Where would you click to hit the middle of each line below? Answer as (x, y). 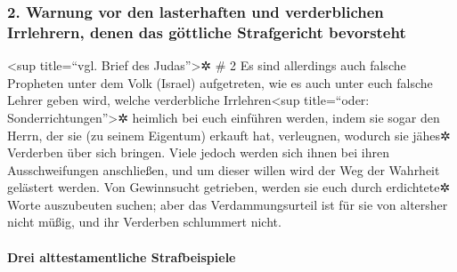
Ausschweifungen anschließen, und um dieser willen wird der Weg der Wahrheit (224, 169)
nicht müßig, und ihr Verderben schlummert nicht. (144, 222)
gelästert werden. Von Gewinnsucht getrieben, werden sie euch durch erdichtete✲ (229, 187)
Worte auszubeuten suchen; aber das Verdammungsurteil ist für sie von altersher (228, 204)
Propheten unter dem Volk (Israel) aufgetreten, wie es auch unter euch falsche (220, 82)
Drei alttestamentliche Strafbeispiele (122, 256)
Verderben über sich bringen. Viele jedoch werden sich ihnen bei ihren (198, 152)
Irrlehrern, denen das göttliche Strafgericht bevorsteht (207, 32)
